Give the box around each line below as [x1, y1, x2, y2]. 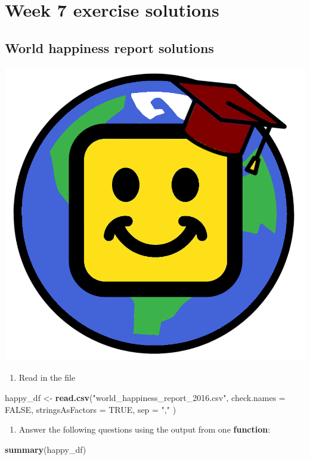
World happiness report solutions [5, 38, 214, 57]
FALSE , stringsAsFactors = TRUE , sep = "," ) [5, 403, 176, 415]
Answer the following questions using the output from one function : [18, 423, 271, 436]
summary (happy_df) [5, 443, 86, 455]
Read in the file [18, 371, 76, 384]
